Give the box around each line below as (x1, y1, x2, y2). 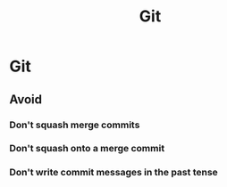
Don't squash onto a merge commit (9, 142, 165, 155)
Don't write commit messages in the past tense (9, 167, 219, 179)
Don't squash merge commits (9, 118, 140, 131)
